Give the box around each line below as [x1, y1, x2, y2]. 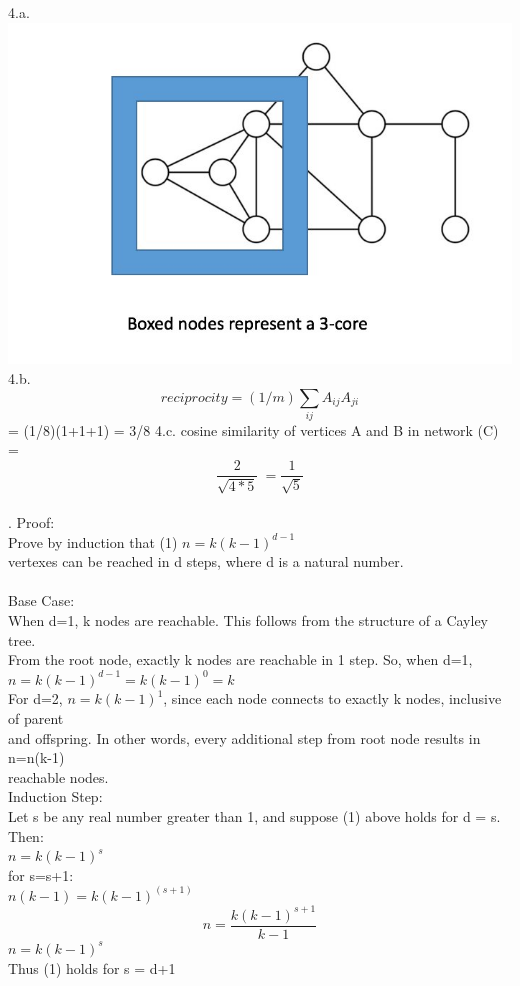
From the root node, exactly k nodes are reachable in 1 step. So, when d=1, [8, 649, 473, 670]
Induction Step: [8, 786, 103, 807]
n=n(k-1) [8, 747, 65, 768]
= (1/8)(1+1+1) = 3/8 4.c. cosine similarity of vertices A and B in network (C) [8, 419, 499, 440]
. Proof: [8, 512, 55, 533]
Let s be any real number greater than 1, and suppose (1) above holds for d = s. [8, 805, 501, 826]
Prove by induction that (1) [8, 531, 178, 552]
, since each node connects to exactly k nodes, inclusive [163, 688, 502, 709]
